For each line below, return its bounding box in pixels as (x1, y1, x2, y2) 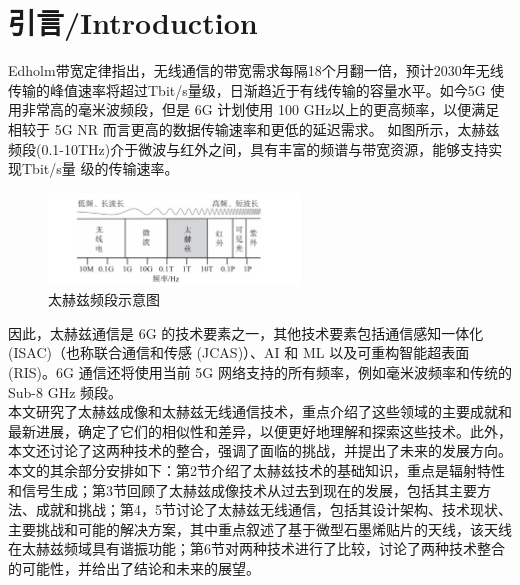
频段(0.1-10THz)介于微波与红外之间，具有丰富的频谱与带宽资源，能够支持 (8, 138, 489, 159)
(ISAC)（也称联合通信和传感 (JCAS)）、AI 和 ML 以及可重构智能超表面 (8, 342, 470, 363)
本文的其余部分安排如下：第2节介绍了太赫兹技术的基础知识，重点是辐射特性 (8, 459, 505, 480)
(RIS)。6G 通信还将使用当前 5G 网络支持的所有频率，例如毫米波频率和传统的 (8, 361, 512, 382)
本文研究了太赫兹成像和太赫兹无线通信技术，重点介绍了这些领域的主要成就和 (8, 401, 512, 422)
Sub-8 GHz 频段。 (8, 381, 123, 402)
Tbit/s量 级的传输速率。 (21, 158, 179, 179)
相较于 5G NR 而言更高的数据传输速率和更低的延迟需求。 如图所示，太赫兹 (8, 118, 500, 139)
